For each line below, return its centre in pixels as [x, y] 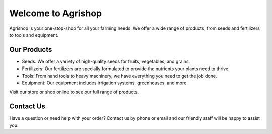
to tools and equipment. [34, 35]
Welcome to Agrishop [56, 13]
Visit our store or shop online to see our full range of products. [74, 92]
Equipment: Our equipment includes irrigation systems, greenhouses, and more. [105, 83]
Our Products [31, 50]
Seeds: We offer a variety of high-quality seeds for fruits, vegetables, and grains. [106, 61]
